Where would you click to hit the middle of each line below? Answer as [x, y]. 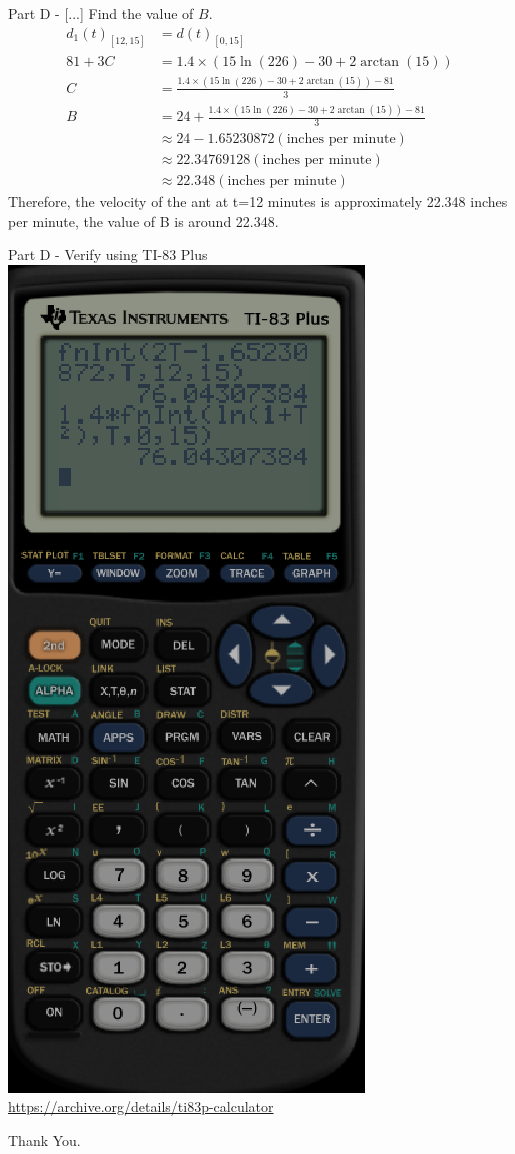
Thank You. [44, 1139]
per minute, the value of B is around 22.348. [143, 220]
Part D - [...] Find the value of [101, 13]
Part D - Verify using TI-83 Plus [108, 254]
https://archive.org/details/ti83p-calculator [141, 1106]
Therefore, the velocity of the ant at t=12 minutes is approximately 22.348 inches [258, 200]
